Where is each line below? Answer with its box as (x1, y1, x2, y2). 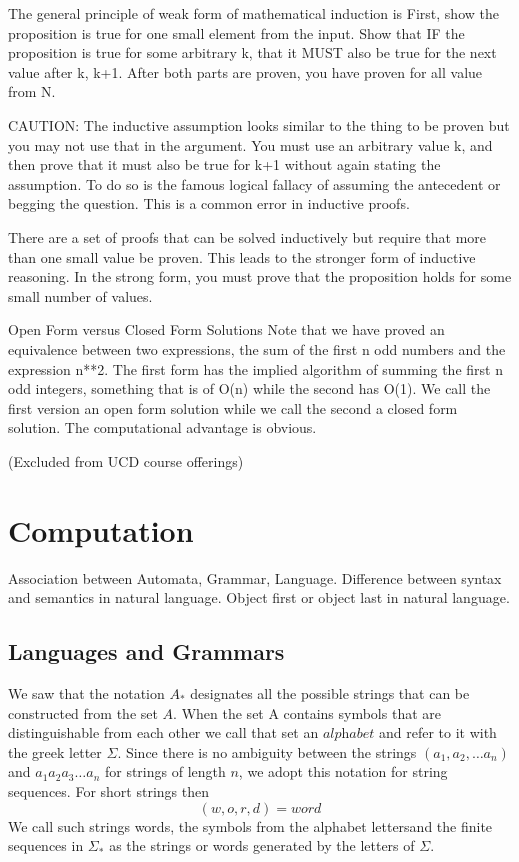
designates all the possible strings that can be (190, 682, 470, 703)
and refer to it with (378, 722, 497, 743)
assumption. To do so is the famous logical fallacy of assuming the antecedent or (8, 173, 501, 194)
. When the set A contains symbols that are (173, 702, 441, 723)
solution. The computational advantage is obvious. (8, 417, 317, 438)
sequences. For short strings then (8, 780, 209, 801)
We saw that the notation (8, 682, 165, 703)
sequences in (8, 835, 84, 856)
